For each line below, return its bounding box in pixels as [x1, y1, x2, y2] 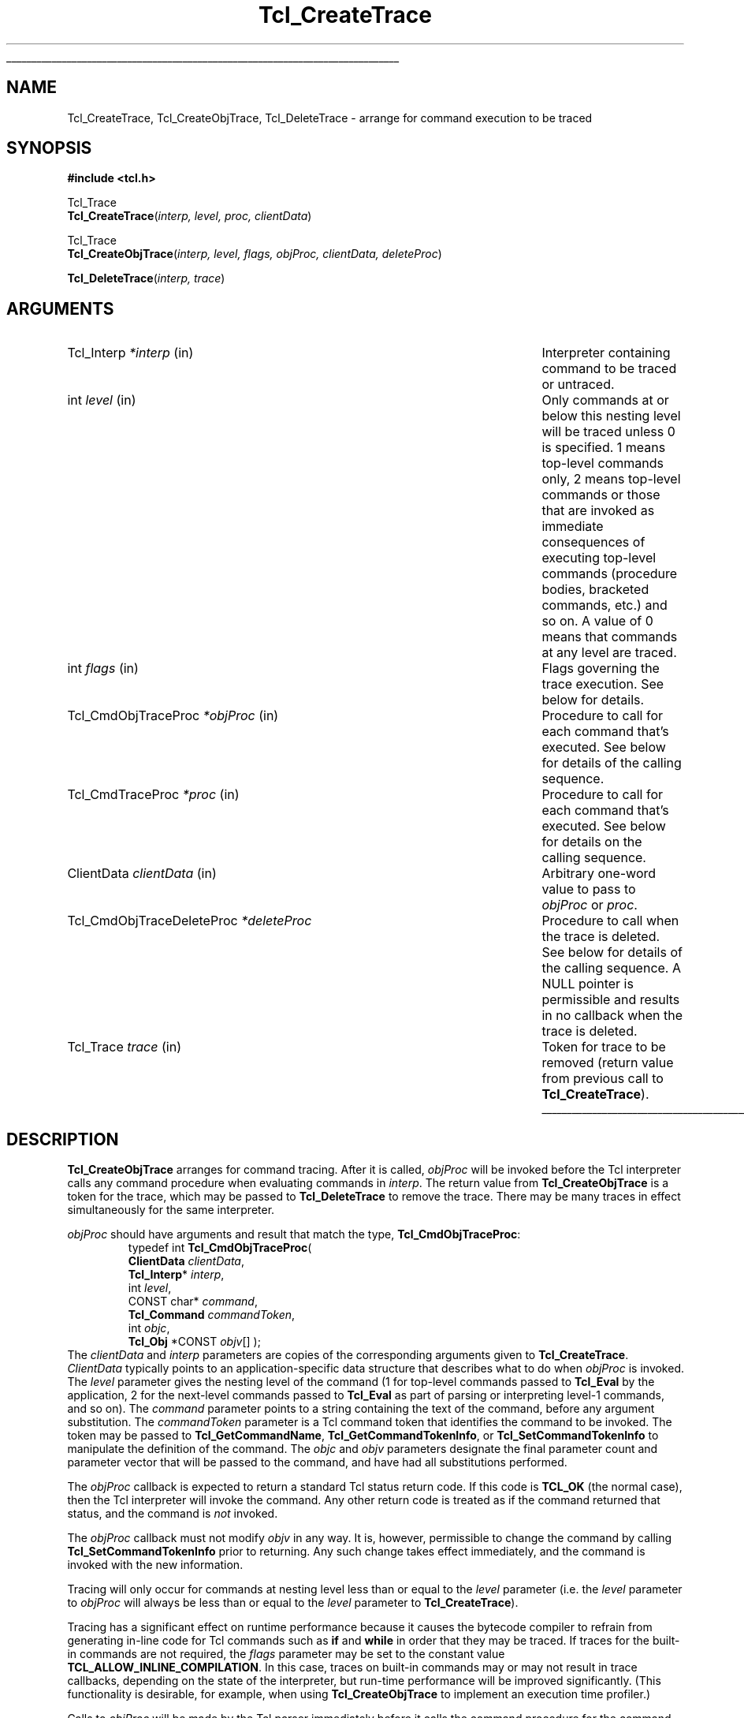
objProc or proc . [541, 897, 638, 913]
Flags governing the [541, 660, 660, 677]
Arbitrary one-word [541, 865, 657, 882]
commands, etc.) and [541, 597, 668, 614]
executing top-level [541, 550, 657, 566]
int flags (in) [67, 660, 139, 677]
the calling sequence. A [541, 960, 682, 977]
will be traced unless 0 [541, 424, 675, 440]
